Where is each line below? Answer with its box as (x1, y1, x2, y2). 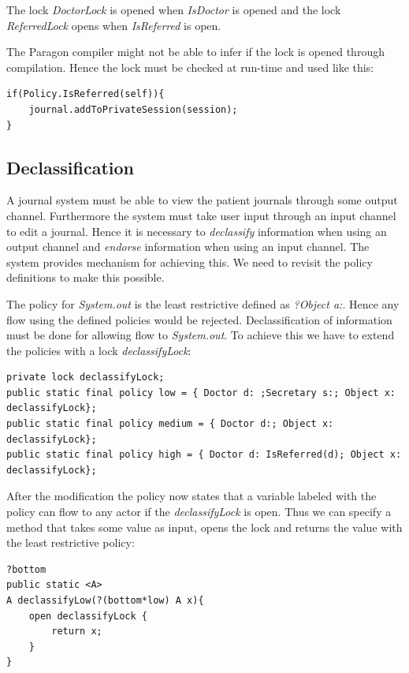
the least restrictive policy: (6, 534, 135, 551)
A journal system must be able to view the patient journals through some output (6, 192, 398, 208)
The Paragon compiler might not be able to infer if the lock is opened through (6, 43, 385, 60)
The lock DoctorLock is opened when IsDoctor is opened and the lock (6, 2, 341, 17)
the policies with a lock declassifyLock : (6, 342, 191, 358)
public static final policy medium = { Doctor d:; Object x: (6, 418, 334, 430)
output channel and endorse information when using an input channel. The (6, 238, 370, 255)
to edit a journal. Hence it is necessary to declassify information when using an (6, 222, 387, 239)
